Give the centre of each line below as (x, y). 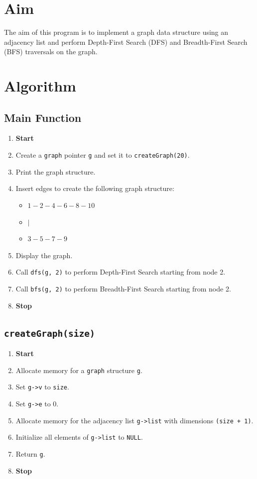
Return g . (30, 453)
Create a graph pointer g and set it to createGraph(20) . (103, 155)
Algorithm (40, 86)
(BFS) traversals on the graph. (51, 51)
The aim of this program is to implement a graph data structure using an (116, 32)
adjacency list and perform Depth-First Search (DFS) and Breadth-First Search (126, 42)
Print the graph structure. (56, 171)
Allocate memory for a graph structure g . (79, 370)
